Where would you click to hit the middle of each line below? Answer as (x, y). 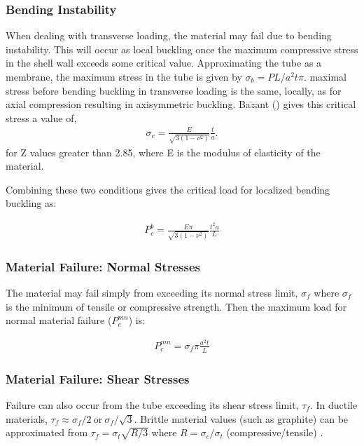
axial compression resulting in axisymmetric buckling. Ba (128, 104)
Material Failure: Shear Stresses (98, 378)
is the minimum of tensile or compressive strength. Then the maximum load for (176, 306)
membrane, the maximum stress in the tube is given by (124, 76)
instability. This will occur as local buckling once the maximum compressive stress (182, 49)
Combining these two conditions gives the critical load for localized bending (168, 189)
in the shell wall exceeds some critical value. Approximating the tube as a (164, 63)
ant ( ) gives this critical (306, 104)
